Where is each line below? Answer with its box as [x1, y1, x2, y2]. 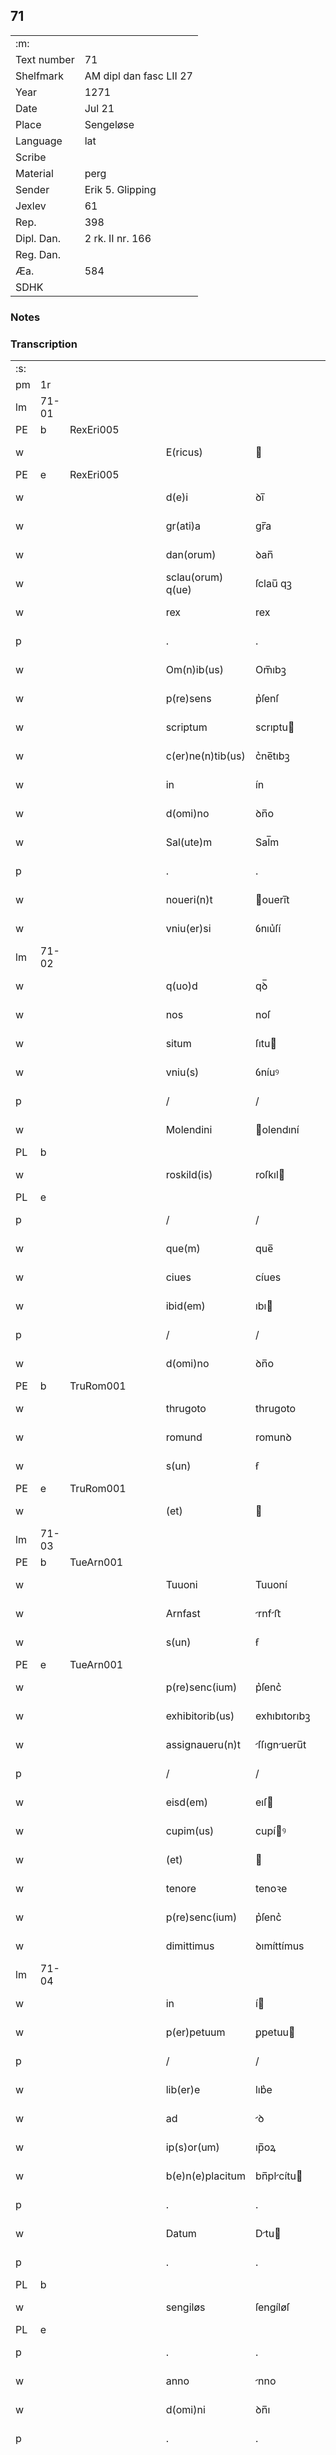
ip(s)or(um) [165, 2140, 220, 2154]
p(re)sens [165, 692, 212, 706]
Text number [15, 52, 75, 66]
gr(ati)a [165, 519, 202, 533]
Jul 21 [84, 101, 115, 115]
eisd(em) [165, 1795, 208, 1809]
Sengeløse [84, 117, 135, 131]
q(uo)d [165, 979, 198, 993]
